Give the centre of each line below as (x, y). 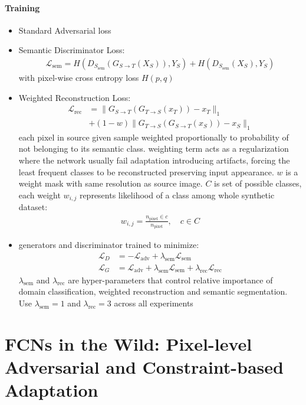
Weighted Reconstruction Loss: (75, 97)
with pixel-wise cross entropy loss (79, 78)
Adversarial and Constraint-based (144, 366)
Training (22, 7)
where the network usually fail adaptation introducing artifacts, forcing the (154, 160)
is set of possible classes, (258, 183)
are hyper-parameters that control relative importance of (170, 280)
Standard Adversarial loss (65, 30)
